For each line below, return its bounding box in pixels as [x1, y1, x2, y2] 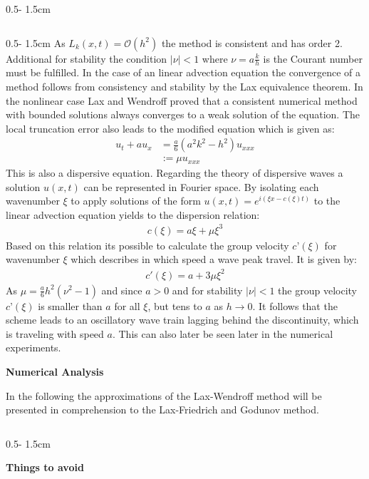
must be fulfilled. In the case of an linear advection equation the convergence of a [6, 65, 360, 80]
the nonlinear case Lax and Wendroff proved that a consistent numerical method [6, 93, 358, 108]
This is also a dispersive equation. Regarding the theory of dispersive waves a [6, 165, 343, 180]
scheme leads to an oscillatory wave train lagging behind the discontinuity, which [6, 312, 359, 327]
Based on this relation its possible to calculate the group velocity [6, 237, 289, 252]
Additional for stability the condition [6, 51, 167, 66]
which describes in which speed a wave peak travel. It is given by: [71, 252, 358, 267]
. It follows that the [252, 298, 338, 313]
